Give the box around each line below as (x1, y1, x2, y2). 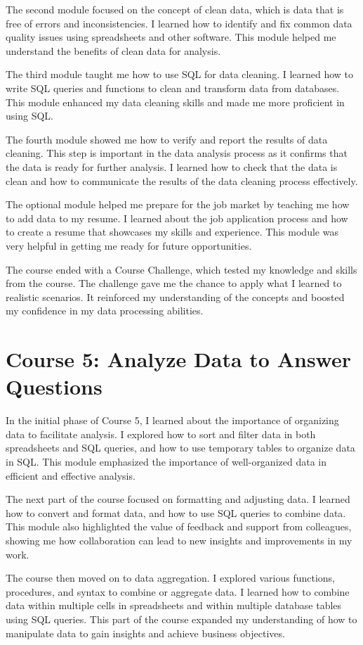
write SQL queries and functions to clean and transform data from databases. (6, 80, 340, 95)
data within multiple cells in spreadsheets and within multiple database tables (6, 598, 342, 613)
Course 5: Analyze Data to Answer (6, 345, 351, 373)
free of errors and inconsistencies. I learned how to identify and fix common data (6, 15, 352, 30)
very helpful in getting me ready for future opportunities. (6, 238, 252, 253)
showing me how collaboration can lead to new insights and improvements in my (6, 532, 352, 547)
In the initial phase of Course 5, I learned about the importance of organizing (6, 413, 339, 428)
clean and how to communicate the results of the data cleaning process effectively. (6, 173, 358, 188)
